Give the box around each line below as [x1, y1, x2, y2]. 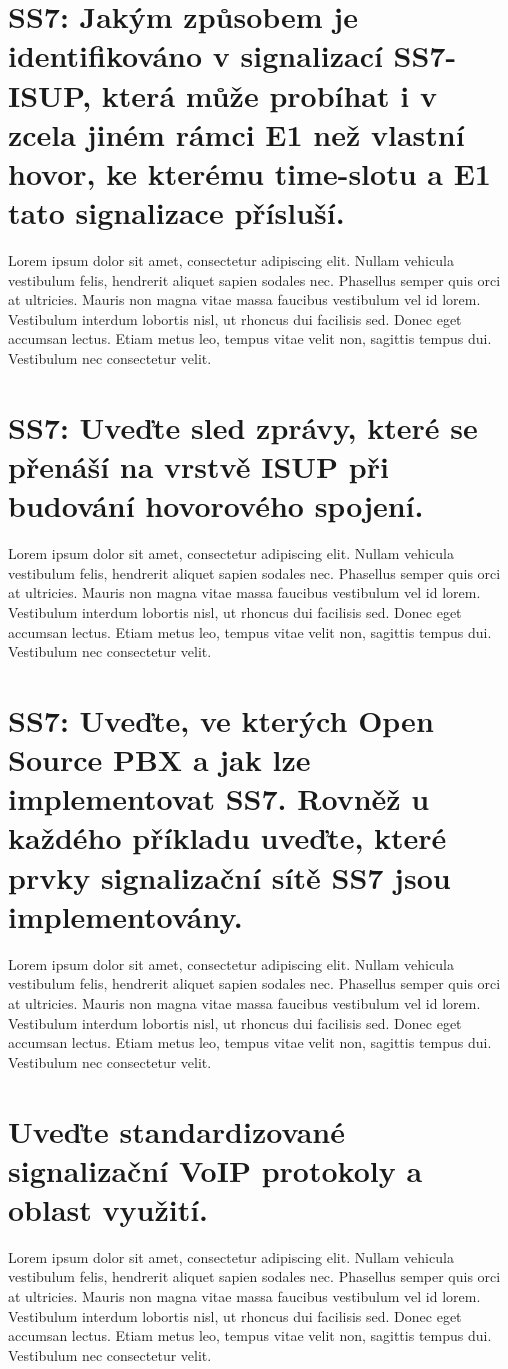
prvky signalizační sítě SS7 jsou [8, 856, 451, 897]
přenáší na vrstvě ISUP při [8, 446, 389, 486]
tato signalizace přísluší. [8, 192, 345, 233]
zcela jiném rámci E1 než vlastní [8, 113, 465, 154]
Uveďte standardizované [8, 1110, 345, 1151]
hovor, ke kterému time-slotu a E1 [8, 152, 491, 193]
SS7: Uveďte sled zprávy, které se [8, 406, 478, 447]
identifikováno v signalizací [8, 35, 383, 76]
